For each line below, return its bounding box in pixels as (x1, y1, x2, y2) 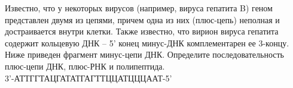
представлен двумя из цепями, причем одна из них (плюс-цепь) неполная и (5, 13, 280, 26)
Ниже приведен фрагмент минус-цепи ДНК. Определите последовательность (5, 48, 284, 61)
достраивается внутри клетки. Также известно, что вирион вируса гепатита (5, 25, 279, 37)
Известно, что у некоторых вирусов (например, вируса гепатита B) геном (5, 2, 273, 14)
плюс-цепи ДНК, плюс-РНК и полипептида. (5, 59, 165, 72)
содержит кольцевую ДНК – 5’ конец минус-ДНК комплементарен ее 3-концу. (5, 36, 289, 49)
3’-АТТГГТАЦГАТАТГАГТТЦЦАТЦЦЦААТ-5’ (5, 71, 172, 84)
